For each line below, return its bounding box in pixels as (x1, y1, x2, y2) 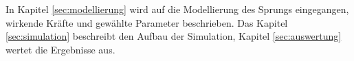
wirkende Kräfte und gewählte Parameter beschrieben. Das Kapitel (5, 15, 288, 29)
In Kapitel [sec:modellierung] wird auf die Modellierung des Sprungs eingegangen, (5, 2, 349, 16)
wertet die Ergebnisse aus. (5, 42, 115, 56)
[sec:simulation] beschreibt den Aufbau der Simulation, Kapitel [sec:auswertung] (5, 29, 342, 43)
